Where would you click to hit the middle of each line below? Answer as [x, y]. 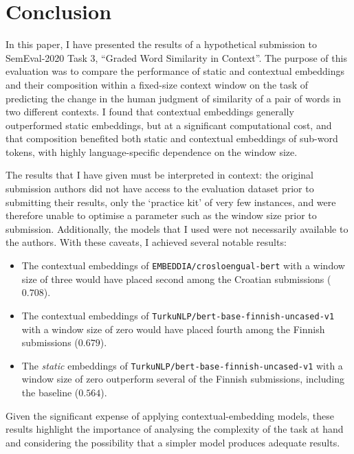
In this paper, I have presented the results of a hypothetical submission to [161, 44]
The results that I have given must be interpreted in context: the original [159, 175]
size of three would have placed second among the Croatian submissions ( [176, 279]
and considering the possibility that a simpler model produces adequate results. [173, 442]
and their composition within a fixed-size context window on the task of [157, 84]
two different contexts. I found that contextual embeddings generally [150, 112]
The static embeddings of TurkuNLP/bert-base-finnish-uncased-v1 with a [182, 365]
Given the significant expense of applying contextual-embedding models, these [170, 415]
